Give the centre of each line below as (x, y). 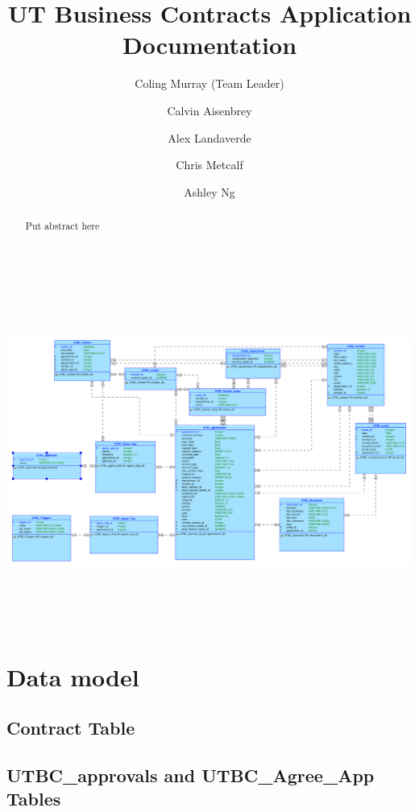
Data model (73, 676)
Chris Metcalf (209, 165)
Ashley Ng (209, 191)
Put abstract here (62, 226)
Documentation (209, 45)
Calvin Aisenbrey (209, 110)
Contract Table (71, 728)
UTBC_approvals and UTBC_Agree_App (191, 775)
